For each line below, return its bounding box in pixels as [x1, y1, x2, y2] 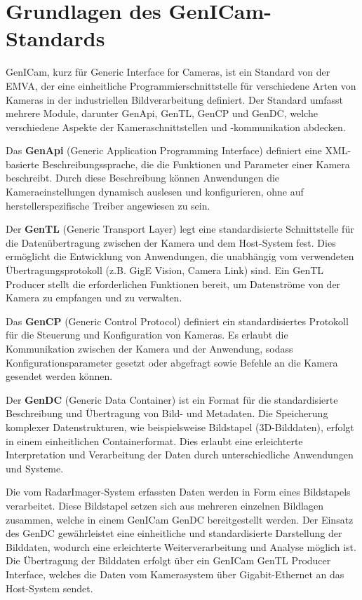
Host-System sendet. [6, 580, 93, 595]
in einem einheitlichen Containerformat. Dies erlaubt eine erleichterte [6, 433, 303, 448]
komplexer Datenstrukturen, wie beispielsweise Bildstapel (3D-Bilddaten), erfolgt [6, 419, 354, 434]
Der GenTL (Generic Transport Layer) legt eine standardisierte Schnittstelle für [6, 221, 354, 236]
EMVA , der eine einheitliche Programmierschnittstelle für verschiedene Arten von [6, 78, 356, 93]
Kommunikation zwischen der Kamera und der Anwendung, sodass [6, 341, 293, 355]
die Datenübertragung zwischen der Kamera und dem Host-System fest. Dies [6, 235, 336, 250]
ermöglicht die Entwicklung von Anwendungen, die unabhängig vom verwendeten [6, 249, 354, 264]
